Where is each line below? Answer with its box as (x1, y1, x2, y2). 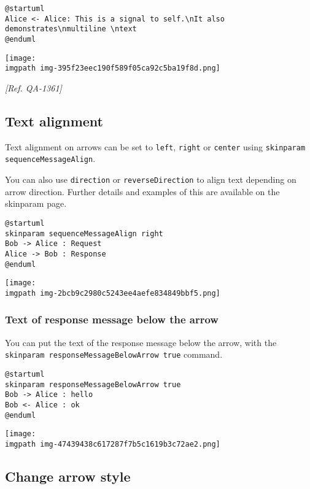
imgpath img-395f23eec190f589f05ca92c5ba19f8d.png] (5, 64, 220, 73)
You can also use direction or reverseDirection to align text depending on (5, 173, 296, 186)
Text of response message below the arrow (5, 312, 219, 327)
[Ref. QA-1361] (5, 81, 62, 94)
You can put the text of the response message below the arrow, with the (5, 336, 277, 348)
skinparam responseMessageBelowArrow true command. (5, 348, 223, 361)
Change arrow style (5, 466, 131, 485)
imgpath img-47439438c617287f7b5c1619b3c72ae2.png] (5, 439, 220, 449)
